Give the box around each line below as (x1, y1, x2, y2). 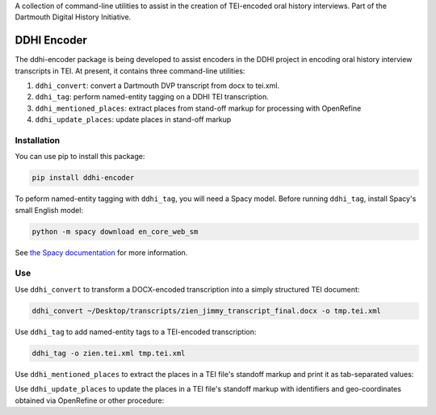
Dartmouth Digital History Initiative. (15, 12, 132, 22)
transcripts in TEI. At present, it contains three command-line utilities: (15, 65, 245, 76)
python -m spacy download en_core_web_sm (31, 227, 199, 236)
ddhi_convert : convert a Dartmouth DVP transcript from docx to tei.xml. (35, 81, 280, 90)
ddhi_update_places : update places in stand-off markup (35, 115, 232, 124)
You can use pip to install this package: (15, 152, 145, 161)
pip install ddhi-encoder (31, 174, 135, 182)
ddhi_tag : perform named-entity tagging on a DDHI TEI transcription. (35, 92, 270, 102)
